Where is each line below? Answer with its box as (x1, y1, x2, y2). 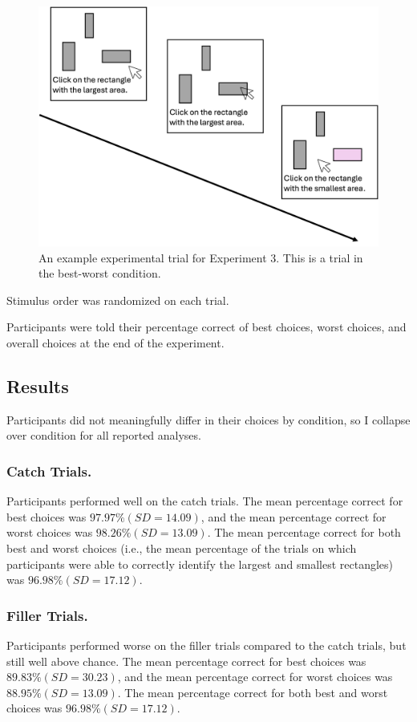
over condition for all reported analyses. (6, 427, 201, 444)
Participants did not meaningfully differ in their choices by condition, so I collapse (6, 411, 411, 428)
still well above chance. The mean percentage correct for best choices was (6, 652, 366, 669)
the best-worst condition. (38, 265, 161, 282)
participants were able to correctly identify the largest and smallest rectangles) (6, 555, 394, 572)
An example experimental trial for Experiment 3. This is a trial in (38, 249, 363, 266)
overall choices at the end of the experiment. (6, 334, 225, 351)
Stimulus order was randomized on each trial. (6, 291, 229, 308)
